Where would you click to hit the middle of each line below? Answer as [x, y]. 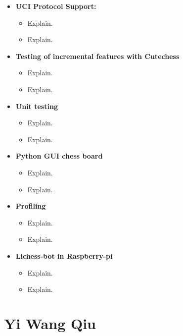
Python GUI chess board [59, 156]
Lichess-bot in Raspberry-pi [64, 255]
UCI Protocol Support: [56, 6]
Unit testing [37, 106]
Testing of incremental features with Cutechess [97, 56]
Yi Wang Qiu [50, 323]
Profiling [31, 206]
